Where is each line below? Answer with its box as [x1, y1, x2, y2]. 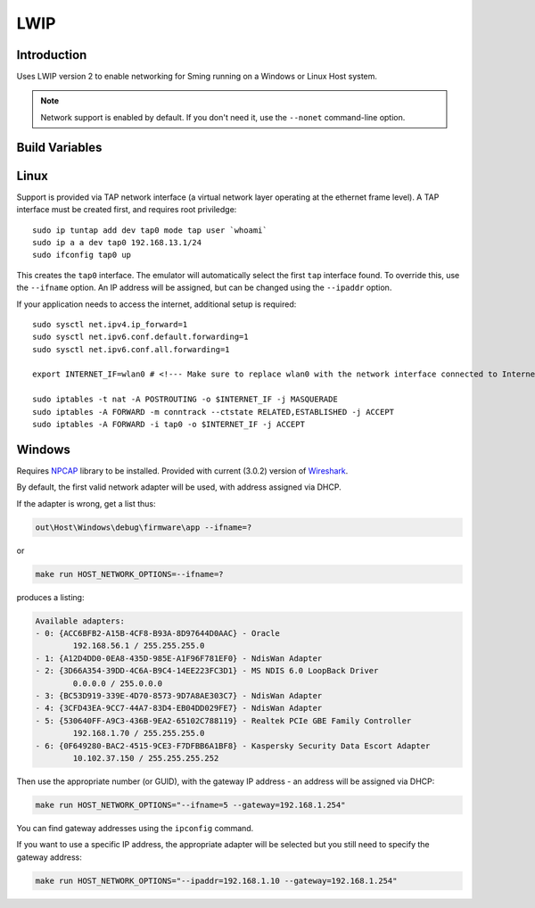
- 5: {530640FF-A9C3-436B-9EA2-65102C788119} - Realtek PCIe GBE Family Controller [35, 715, 412, 726]
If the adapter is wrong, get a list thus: [16, 498, 156, 508]
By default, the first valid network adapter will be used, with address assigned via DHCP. [16, 482, 342, 492]
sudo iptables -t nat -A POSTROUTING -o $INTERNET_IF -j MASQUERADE [32, 394, 338, 405]
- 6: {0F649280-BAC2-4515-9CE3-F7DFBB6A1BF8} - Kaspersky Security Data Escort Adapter [35, 740, 431, 751]
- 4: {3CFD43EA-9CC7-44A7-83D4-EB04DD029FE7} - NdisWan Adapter [35, 703, 323, 714]
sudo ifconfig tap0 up [32, 250, 132, 260]
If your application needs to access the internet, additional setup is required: [16, 299, 297, 310]
